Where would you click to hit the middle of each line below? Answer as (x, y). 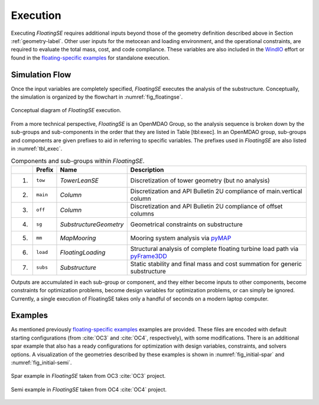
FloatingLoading (83, 252)
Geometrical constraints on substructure (187, 224)
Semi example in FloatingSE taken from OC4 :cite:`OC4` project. (89, 389)
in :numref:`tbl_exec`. (37, 148)
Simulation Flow (41, 75)
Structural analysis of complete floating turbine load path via (214, 249)
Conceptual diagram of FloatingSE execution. (66, 110)
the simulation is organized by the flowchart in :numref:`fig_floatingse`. (97, 97)
